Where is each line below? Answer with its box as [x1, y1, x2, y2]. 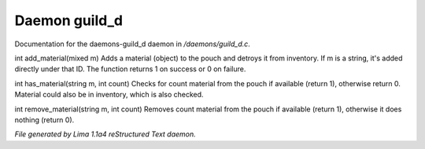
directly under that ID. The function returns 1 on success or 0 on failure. [14, 64, 246, 74]
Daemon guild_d [14, 12, 124, 29]
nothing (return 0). [14, 114, 75, 125]
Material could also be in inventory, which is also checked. [14, 90, 204, 100]
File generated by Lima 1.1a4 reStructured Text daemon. [14, 129, 196, 139]
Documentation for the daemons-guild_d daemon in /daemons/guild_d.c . [14, 39, 251, 49]
